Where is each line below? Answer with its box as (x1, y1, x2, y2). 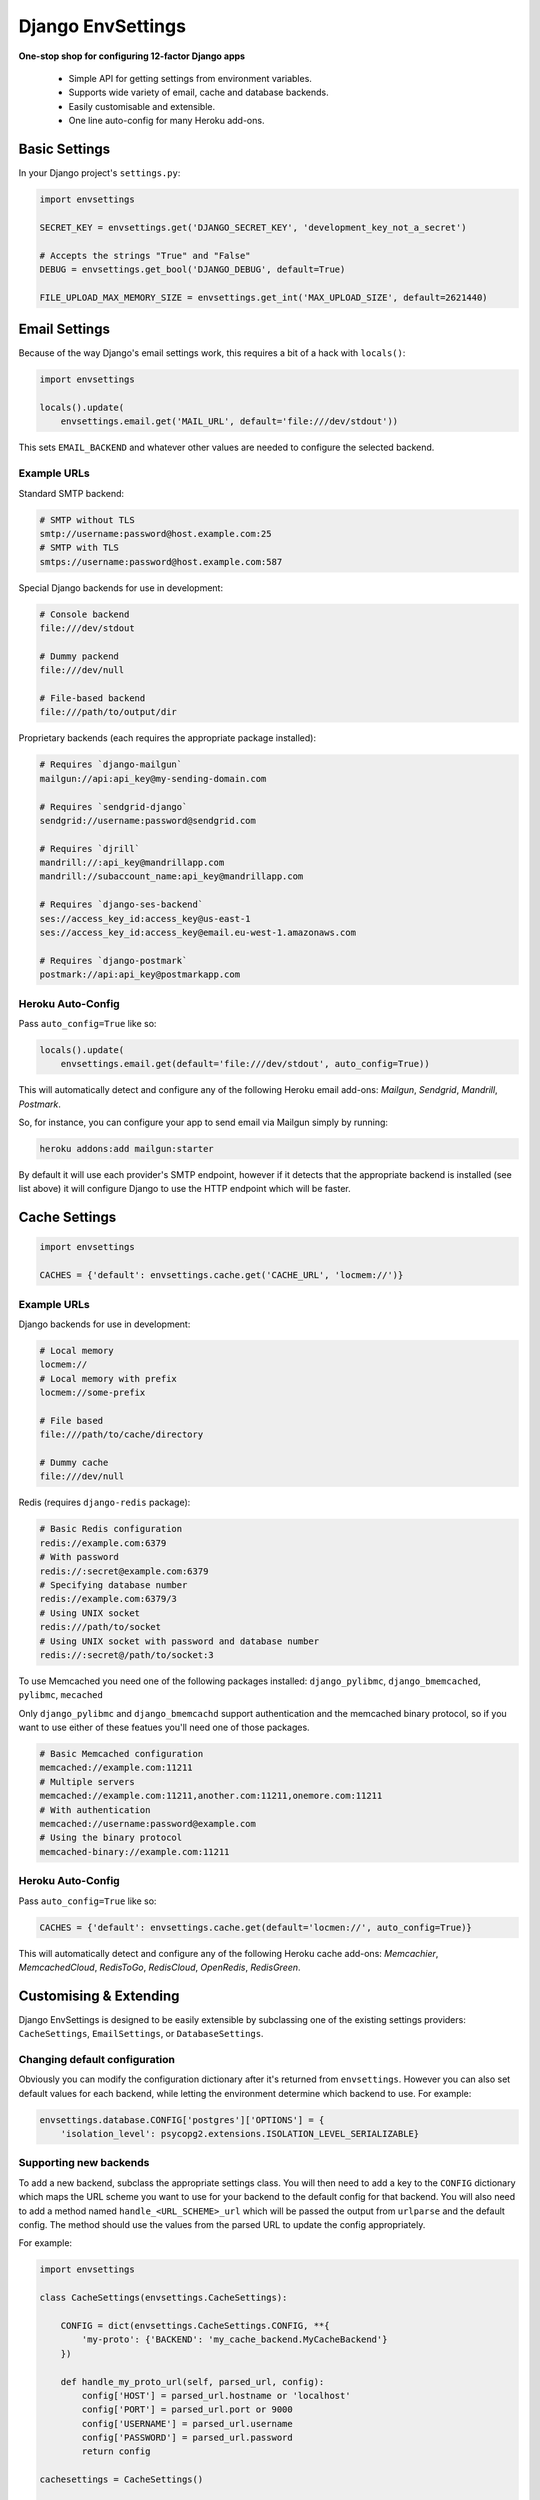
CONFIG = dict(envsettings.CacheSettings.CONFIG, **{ (60, 2320, 330, 2331)
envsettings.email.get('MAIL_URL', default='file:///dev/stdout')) (60, 416, 399, 427)
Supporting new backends (18, 2156, 150, 2170)
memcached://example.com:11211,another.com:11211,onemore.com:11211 (39, 1790, 383, 1802)
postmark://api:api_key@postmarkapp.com (39, 969, 240, 980)
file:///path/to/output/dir (39, 706, 177, 718)
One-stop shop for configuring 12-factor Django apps (18, 50, 245, 62)
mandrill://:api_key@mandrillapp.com (39, 857, 225, 869)
